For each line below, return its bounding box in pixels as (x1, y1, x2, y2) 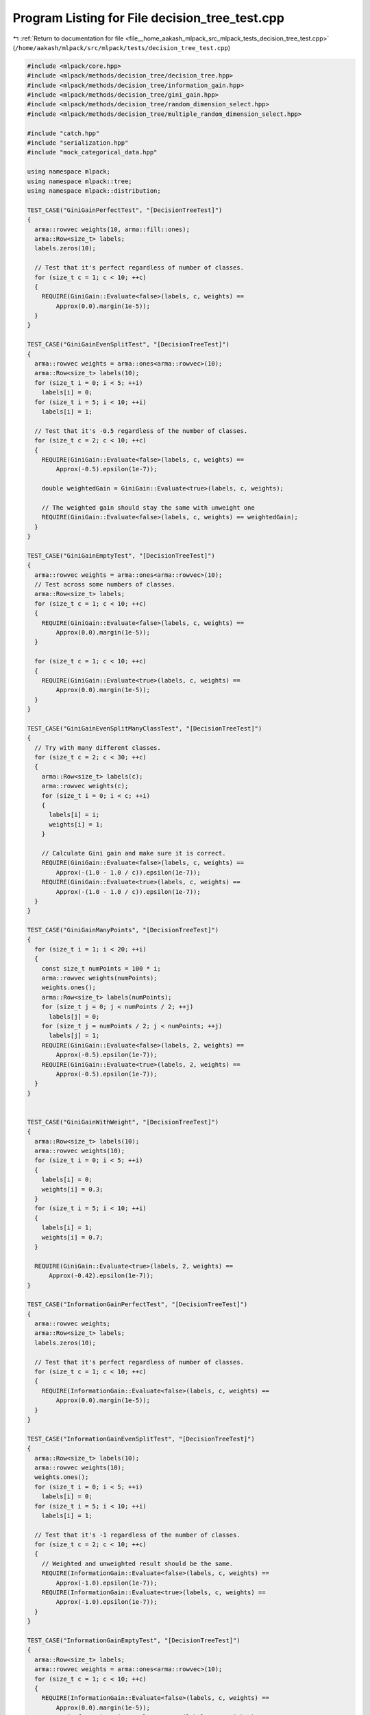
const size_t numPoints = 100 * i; (41, 965, 161, 972)
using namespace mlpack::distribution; (27, 187, 161, 195)
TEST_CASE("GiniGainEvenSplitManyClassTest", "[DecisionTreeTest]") (27, 724, 262, 732)
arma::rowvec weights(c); (41, 782, 129, 790)
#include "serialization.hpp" (27, 139, 129, 147)
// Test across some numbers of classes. (34, 580, 176, 589)
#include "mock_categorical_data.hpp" (27, 148, 158, 156)
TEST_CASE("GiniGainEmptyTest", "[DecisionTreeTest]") (27, 552, 215, 559)
